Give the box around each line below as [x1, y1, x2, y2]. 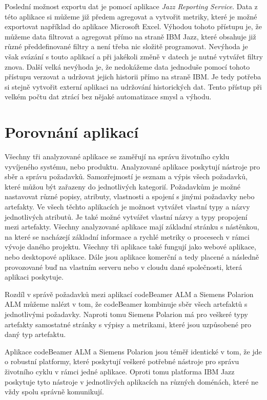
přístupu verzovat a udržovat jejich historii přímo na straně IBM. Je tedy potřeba [5, 71, 261, 82]
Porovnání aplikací [5, 121, 139, 142]
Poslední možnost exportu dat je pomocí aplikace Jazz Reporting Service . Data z [5, 1, 258, 11]
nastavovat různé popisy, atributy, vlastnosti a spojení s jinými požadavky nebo [5, 191, 255, 202]
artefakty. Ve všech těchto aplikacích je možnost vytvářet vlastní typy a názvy [5, 201, 250, 212]
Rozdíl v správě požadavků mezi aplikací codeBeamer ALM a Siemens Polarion [5, 288, 254, 299]
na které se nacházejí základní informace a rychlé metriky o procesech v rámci [5, 231, 250, 242]
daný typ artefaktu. [5, 329, 66, 340]
